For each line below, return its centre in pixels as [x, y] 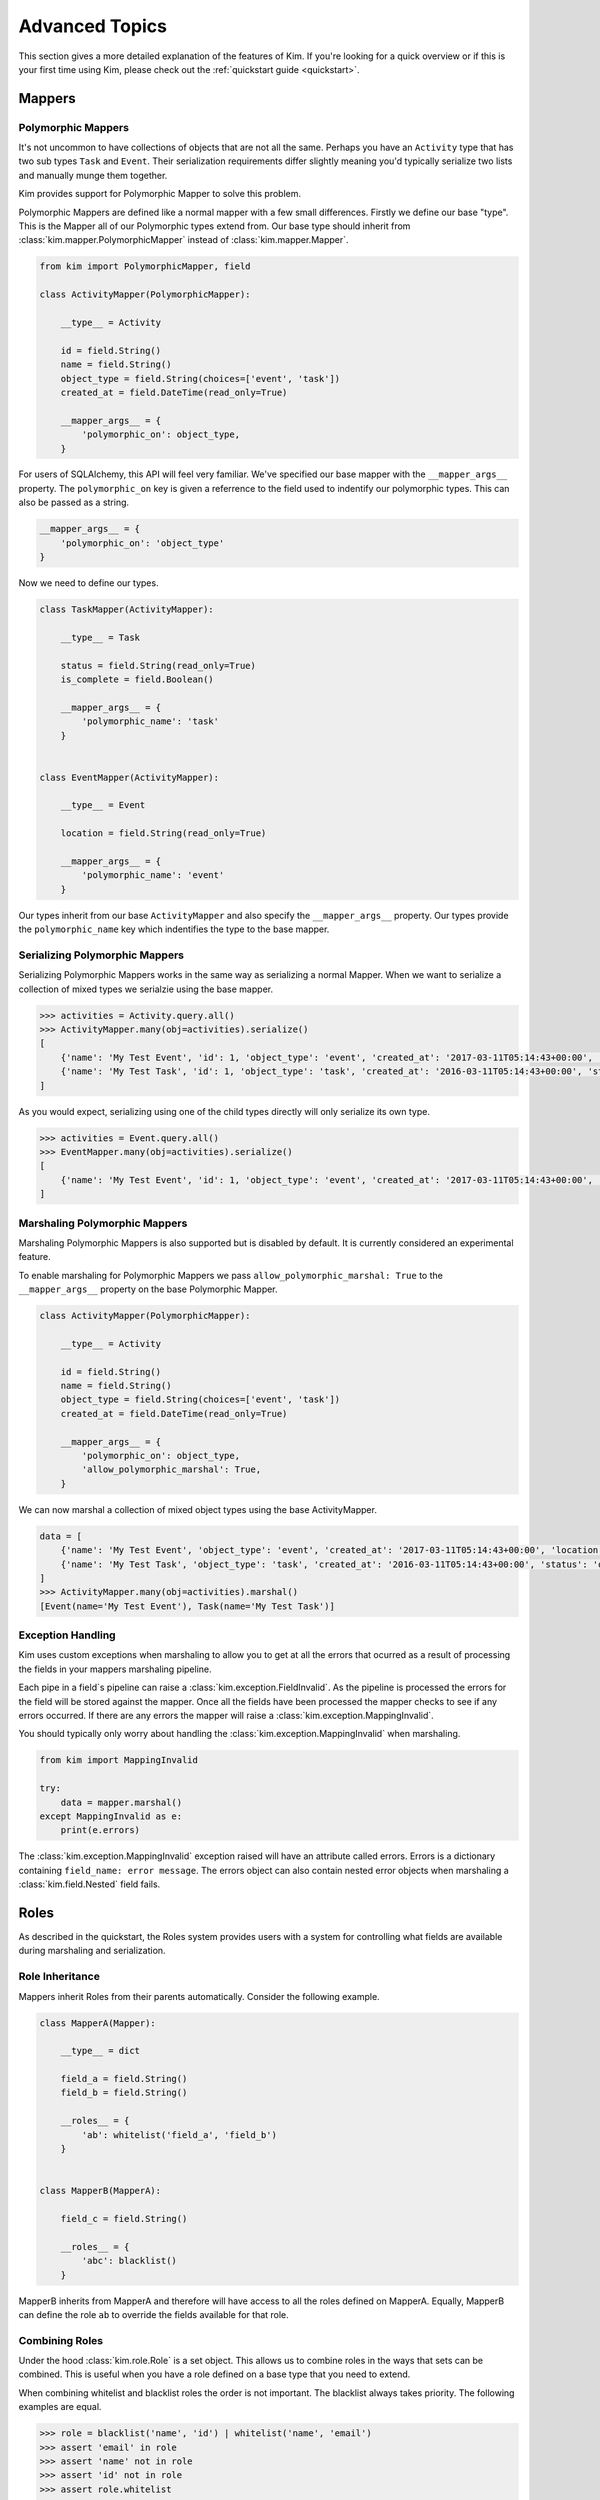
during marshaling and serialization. [92, 1951]
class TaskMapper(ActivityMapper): [126, 609]
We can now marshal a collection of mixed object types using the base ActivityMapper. [197, 1509]
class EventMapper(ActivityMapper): [129, 777]
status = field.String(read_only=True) [158, 665]
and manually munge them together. [93, 175]
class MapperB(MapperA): [100, 2191]
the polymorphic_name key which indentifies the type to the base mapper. [174, 929]
